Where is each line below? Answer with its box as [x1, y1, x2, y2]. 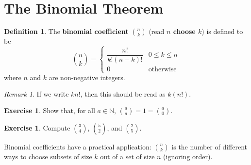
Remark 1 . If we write [4, 88, 69, 99]
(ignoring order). [163, 151, 213, 161]
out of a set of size [100, 151, 155, 161]
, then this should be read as [80, 88, 166, 99]
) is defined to [201, 26, 243, 36]
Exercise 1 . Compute [4, 122, 70, 132]
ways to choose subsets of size [4, 151, 92, 161]
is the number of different [171, 141, 248, 151]
